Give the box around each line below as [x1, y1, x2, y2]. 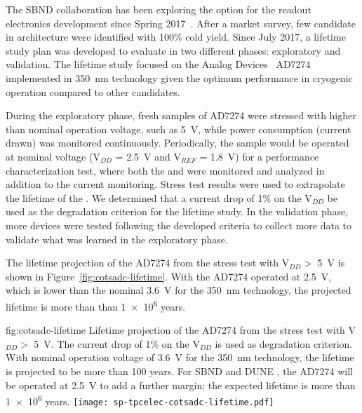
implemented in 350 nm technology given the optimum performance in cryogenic [6, 70, 353, 85]
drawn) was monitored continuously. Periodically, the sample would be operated [6, 135, 349, 150]
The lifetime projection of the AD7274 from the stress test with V [6, 255, 290, 270]
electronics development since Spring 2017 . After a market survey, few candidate [6, 15, 356, 30]
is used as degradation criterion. [215, 336, 353, 351]
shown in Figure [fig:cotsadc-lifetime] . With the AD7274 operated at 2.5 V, [6, 269, 332, 283]
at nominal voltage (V [6, 149, 100, 163]
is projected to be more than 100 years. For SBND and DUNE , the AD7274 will [6, 363, 353, 378]
